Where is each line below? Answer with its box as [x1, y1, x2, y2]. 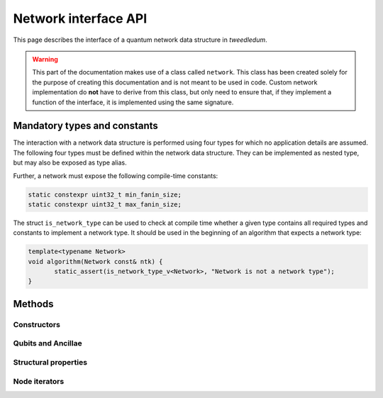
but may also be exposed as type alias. [13, 158, 127, 167]
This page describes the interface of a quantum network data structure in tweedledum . [13, 35, 267, 44]
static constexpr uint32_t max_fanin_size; [28, 200, 182, 209]
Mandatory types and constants [13, 120, 159, 132]
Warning [32, 55, 58, 63]
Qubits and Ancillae [13, 338, 82, 348]
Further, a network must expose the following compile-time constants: [13, 171, 218, 180]
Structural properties [13, 357, 88, 367]
